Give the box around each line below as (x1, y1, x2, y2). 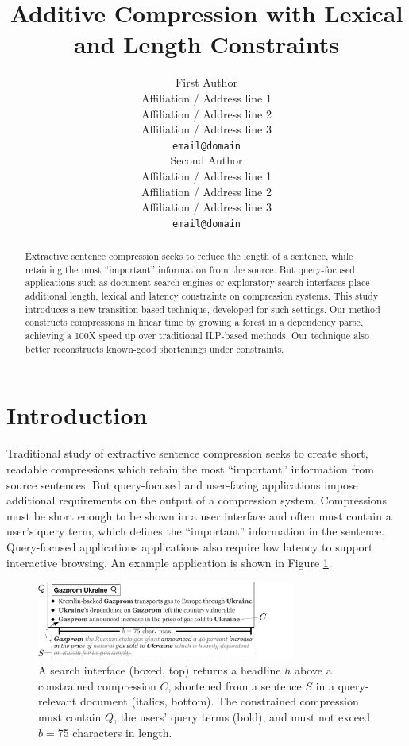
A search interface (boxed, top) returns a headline (38, 662, 281, 678)
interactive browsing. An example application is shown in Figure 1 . (6, 554, 332, 570)
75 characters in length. (57, 724, 172, 740)
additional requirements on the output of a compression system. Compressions (6, 492, 388, 508)
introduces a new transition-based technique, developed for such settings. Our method (25, 302, 380, 315)
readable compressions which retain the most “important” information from (6, 460, 374, 477)
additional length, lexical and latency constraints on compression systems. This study (25, 289, 379, 303)
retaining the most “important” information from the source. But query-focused (25, 262, 355, 276)
